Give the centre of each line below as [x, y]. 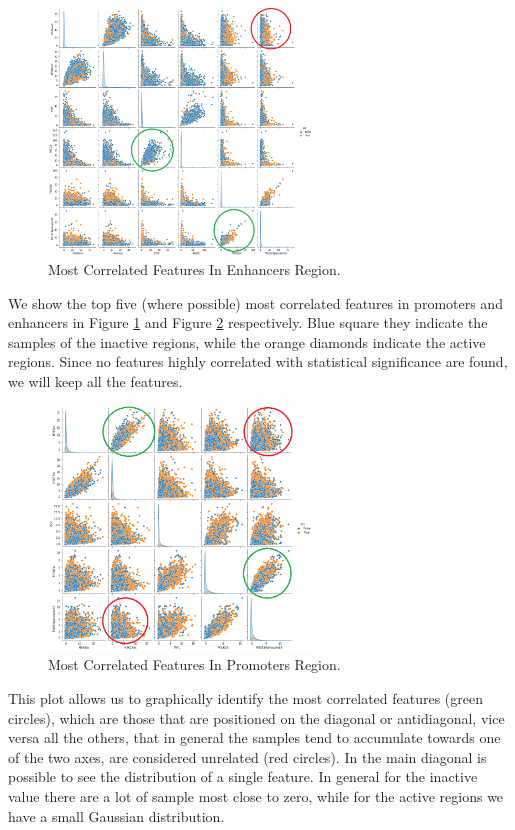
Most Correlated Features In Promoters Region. [194, 664]
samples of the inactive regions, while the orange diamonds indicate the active [247, 341]
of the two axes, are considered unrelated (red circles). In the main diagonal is [247, 756]
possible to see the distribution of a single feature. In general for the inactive [243, 776]
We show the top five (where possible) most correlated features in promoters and [255, 302]
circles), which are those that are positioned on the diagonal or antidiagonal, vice [256, 717]
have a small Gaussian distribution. [116, 815]
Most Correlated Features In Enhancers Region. [194, 269]
